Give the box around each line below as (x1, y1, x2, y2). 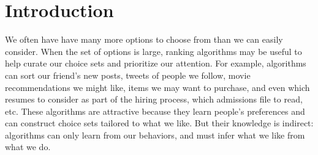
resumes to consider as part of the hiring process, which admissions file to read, (5, 93, 303, 106)
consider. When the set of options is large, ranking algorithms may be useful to (5, 45, 302, 57)
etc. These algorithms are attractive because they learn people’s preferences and (5, 104, 305, 117)
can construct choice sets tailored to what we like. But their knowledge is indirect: (5, 117, 314, 129)
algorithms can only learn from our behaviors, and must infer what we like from (5, 128, 305, 141)
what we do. (5, 140, 51, 153)
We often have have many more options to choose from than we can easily (5, 33, 283, 46)
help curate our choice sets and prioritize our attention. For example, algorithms (5, 57, 306, 70)
